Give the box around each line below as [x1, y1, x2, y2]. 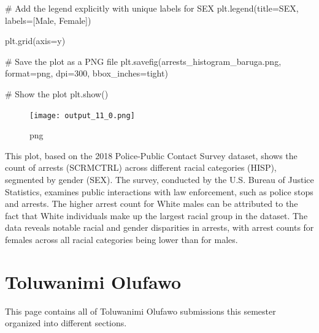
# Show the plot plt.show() [5, 87, 109, 100]
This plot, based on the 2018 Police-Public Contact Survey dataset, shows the [5, 149, 298, 162]
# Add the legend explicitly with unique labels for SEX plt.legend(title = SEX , [5, 2, 299, 14]
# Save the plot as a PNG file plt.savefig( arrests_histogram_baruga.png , [5, 54, 282, 67]
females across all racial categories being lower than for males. [5, 233, 238, 245]
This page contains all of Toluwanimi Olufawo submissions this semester [5, 304, 276, 317]
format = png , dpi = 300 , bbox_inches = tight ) [5, 67, 168, 80]
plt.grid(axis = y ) [5, 34, 66, 47]
